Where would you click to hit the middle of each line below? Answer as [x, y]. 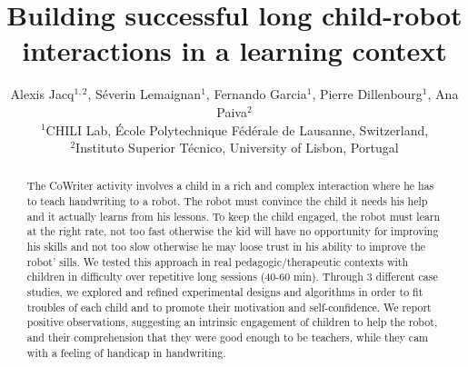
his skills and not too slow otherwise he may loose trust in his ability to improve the [226, 247]
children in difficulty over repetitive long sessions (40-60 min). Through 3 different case [232, 277]
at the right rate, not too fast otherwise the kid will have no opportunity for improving [233, 231]
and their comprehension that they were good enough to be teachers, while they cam [227, 337]
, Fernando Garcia [256, 94]
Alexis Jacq [42, 94]
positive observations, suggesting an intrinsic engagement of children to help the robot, [232, 322]
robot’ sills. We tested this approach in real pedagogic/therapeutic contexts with [218, 261]
